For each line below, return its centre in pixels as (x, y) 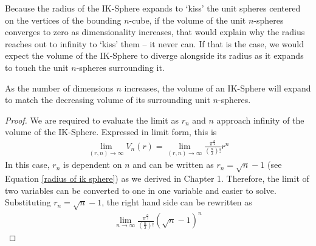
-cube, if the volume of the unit (187, 20)
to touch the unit (37, 67)
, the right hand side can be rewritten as (177, 202)
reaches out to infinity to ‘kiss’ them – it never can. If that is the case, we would (154, 43)
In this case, (27, 165)
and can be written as (173, 165)
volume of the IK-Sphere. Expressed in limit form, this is (111, 132)
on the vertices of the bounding (63, 20)
